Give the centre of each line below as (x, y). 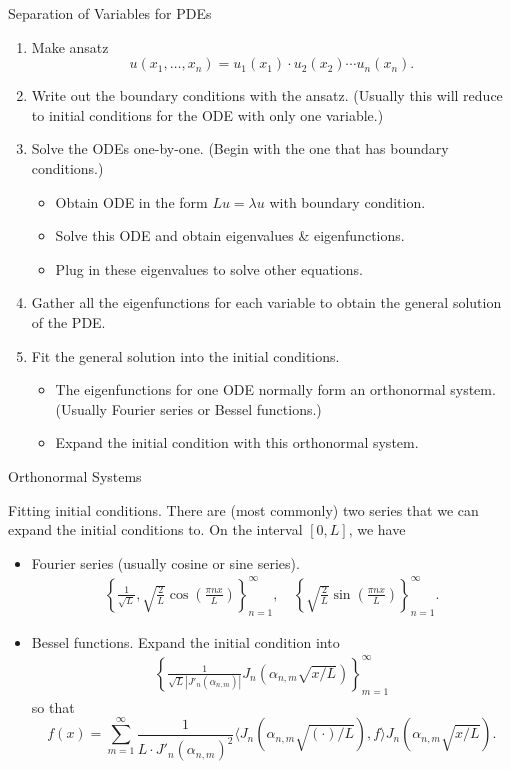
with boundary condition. (347, 201)
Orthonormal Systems (75, 475)
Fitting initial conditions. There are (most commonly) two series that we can (243, 509)
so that (53, 706)
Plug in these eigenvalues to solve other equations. (209, 268)
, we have (377, 529)
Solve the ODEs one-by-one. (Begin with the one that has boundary (240, 148)
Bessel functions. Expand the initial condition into (185, 641)
